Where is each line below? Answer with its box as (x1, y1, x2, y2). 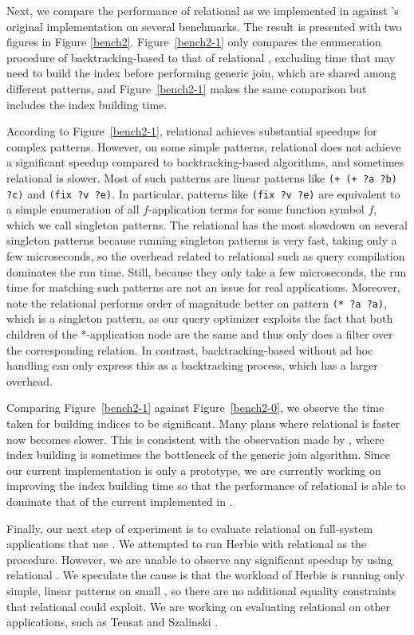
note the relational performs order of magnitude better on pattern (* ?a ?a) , (6, 294, 388, 311)
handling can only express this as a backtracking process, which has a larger (6, 357, 378, 374)
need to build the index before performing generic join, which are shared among (6, 65, 396, 81)
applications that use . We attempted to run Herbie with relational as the (6, 535, 367, 552)
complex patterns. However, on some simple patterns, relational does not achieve (6, 138, 401, 155)
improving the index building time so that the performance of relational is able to (6, 477, 406, 494)
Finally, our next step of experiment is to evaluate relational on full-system (6, 519, 373, 536)
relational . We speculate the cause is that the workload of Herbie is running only (6, 566, 405, 583)
